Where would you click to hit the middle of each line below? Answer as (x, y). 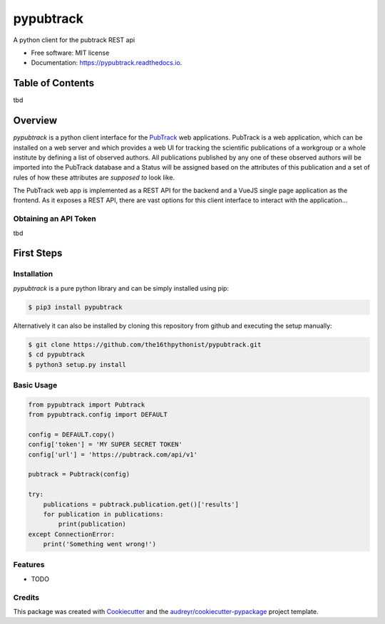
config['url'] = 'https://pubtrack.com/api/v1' (113, 454)
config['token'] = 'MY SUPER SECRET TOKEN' (106, 444)
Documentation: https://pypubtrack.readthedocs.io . (107, 63)
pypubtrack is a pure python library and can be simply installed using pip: (121, 288)
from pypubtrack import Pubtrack (87, 405)
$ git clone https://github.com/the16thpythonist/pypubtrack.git (145, 344)
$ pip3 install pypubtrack (75, 307)
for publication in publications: (103, 514)
